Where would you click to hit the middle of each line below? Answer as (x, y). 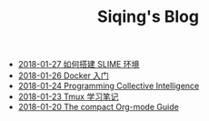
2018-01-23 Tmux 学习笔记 (68, 96)
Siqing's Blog (148, 17)
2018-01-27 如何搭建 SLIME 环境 (79, 65)
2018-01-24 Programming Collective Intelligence (109, 86)
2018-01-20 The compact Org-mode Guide (98, 107)
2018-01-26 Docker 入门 (63, 76)
